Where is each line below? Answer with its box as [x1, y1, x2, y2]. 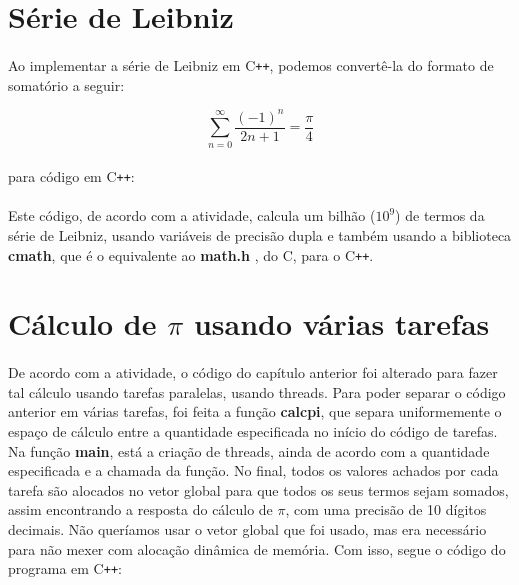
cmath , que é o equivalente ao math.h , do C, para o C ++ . [8, 244, 374, 265]
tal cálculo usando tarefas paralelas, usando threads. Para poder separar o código [8, 381, 506, 402]
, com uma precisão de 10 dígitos [285, 499, 487, 520]
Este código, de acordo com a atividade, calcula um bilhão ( [8, 205, 376, 226]
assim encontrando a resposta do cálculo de [8, 499, 273, 520]
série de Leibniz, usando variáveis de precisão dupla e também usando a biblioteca [8, 224, 512, 245]
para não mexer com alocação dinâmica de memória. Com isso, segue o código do [8, 538, 506, 559]
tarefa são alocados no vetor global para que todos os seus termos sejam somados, [8, 479, 509, 500]
